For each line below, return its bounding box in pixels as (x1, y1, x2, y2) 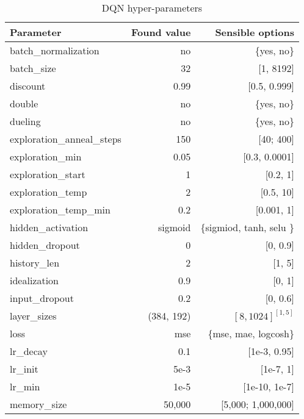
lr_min (10, 379, 40, 393)
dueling (10, 114, 41, 128)
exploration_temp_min (10, 202, 110, 217)
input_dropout (10, 291, 74, 305)
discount (10, 79, 46, 93)
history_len (10, 256, 60, 270)
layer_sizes (10, 309, 57, 323)
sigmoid (157, 220, 191, 234)
